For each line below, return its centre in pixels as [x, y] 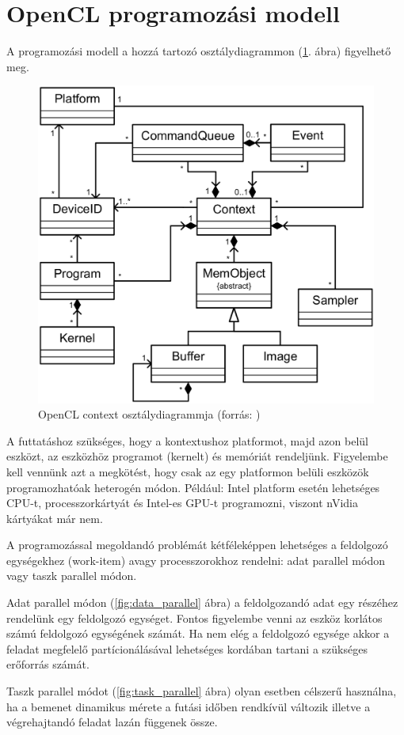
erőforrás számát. [48, 664]
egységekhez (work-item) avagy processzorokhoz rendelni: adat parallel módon [196, 560]
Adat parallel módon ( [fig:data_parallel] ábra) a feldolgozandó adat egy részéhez [202, 602]
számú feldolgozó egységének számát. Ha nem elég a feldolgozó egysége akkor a [198, 633]
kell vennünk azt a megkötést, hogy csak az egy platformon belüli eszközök [188, 471]
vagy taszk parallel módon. [72, 576]
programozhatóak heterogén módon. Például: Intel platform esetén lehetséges [193, 487]
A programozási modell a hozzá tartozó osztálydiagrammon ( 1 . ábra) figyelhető [199, 51]
